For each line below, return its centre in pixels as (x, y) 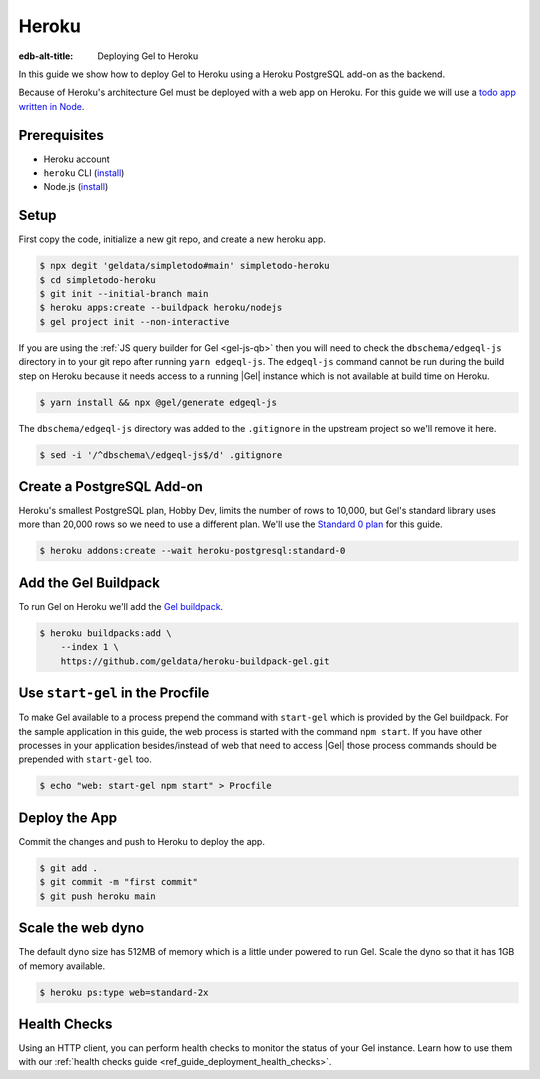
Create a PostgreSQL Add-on (111, 486)
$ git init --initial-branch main (124, 294)
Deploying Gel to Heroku (148, 56)
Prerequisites (61, 135)
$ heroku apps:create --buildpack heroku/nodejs (161, 308)
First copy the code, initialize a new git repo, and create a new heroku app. (172, 239)
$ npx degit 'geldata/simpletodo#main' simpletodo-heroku (184, 266)
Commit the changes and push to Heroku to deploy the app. (141, 841)
